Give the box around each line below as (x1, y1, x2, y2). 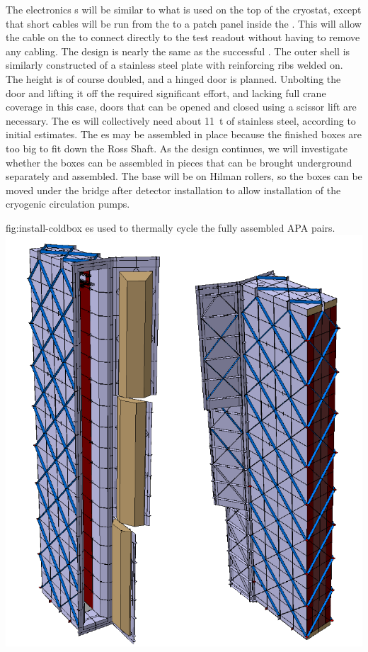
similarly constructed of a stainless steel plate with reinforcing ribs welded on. (6, 57, 343, 72)
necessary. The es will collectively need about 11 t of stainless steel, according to (6, 113, 356, 128)
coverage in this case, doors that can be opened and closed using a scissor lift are (6, 99, 357, 114)
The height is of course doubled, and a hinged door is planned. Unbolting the (6, 71, 341, 86)
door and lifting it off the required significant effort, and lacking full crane (6, 85, 326, 100)
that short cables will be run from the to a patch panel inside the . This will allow (6, 16, 362, 30)
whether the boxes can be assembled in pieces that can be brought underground (6, 154, 352, 169)
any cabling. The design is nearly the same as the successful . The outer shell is (6, 43, 350, 58)
